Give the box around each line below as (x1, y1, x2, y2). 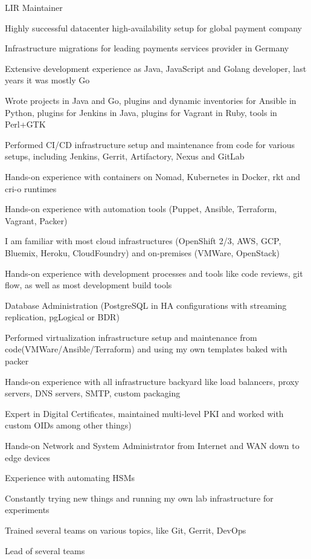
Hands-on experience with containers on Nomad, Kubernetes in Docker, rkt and (5, 170, 301, 183)
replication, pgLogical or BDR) (5, 311, 120, 323)
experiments (5, 503, 50, 516)
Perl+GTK (5, 118, 46, 131)
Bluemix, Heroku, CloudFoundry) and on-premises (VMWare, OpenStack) (5, 246, 280, 259)
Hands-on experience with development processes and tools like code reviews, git (5, 267, 303, 279)
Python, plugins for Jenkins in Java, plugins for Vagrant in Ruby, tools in (5, 106, 277, 118)
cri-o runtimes (5, 182, 57, 195)
